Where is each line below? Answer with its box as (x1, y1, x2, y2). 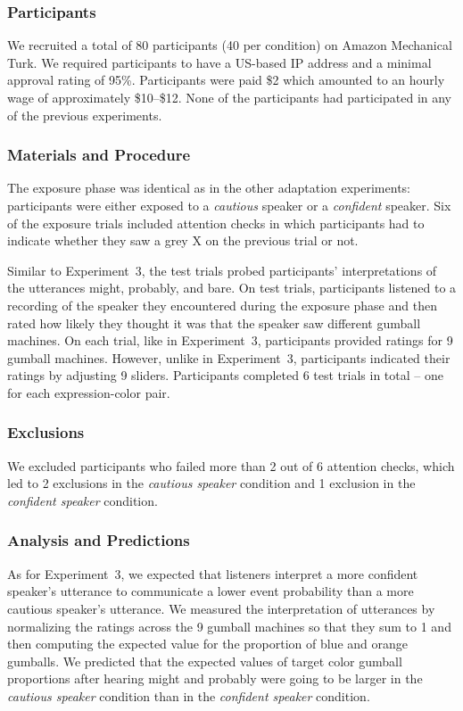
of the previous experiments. (7, 105, 162, 124)
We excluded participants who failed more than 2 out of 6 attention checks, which (7, 456, 455, 475)
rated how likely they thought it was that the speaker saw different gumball (7, 313, 421, 332)
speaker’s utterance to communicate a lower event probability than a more (7, 582, 414, 600)
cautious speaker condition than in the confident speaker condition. (7, 686, 370, 705)
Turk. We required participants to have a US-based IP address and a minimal (7, 53, 432, 71)
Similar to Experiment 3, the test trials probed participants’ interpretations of (7, 260, 437, 279)
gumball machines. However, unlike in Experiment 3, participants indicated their (7, 348, 451, 367)
